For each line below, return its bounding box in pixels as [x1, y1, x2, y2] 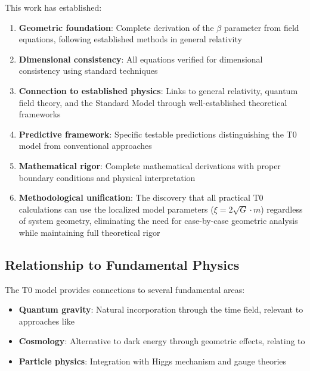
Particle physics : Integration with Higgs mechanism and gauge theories [18, 355, 287, 367]
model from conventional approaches [18, 139, 152, 152]
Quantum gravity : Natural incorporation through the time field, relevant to [18, 303, 303, 316]
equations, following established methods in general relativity [18, 33, 242, 45]
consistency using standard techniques [18, 64, 158, 77]
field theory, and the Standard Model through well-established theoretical [18, 96, 287, 108]
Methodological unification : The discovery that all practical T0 [18, 191, 263, 204]
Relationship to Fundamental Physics [5, 255, 240, 273]
